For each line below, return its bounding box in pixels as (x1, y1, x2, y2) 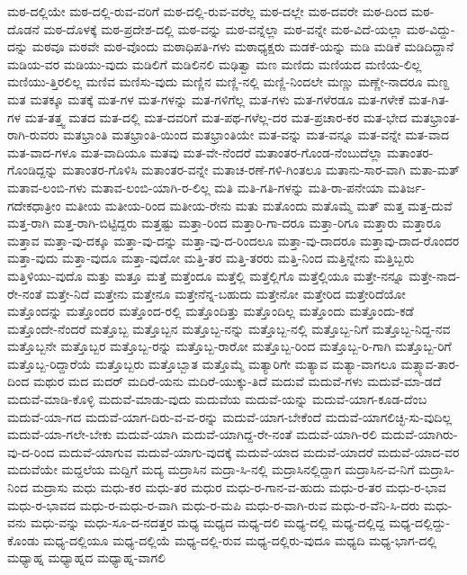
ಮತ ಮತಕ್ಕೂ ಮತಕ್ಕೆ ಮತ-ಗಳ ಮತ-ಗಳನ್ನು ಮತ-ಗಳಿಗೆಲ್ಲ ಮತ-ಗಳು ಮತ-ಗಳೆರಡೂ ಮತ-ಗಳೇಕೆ (7, 89, 405, 108)
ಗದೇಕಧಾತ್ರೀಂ (7, 195, 61, 214)
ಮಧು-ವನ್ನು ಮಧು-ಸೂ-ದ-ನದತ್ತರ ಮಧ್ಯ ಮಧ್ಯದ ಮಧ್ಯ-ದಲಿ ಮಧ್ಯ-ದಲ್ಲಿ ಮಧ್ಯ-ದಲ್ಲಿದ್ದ (30, 513, 385, 532)
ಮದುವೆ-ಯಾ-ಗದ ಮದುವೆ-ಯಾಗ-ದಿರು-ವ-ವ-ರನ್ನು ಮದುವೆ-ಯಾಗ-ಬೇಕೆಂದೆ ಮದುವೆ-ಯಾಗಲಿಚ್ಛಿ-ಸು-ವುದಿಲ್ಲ (7, 407, 453, 426)
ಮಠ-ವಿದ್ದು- (406, 19, 455, 38)
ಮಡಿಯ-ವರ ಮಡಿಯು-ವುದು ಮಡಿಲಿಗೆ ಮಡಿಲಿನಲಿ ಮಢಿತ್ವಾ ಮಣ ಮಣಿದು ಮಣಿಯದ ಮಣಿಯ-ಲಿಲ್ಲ (7, 54, 422, 73)
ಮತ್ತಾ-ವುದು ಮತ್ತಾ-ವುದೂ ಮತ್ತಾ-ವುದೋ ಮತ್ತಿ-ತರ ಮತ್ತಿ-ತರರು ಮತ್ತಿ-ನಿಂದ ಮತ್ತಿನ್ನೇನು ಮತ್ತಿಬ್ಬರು (7, 248, 415, 267)
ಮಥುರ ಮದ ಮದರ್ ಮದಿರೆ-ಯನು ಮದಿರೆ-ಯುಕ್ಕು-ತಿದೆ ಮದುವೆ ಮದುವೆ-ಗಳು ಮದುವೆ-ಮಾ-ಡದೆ (32, 372, 442, 391)
